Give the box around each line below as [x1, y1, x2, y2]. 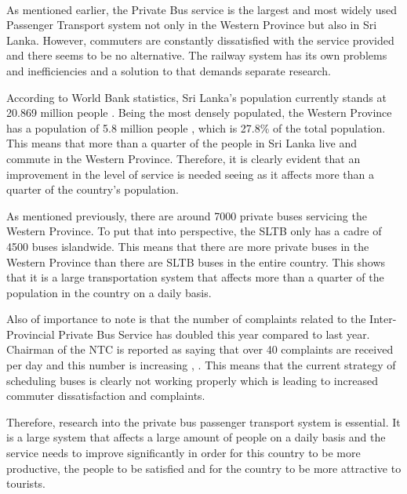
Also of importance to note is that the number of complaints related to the [6, 311, 366, 327]
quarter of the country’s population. [6, 181, 179, 198]
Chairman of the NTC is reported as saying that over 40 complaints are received [6, 341, 394, 358]
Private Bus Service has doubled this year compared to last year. [58, 325, 370, 342]
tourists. [6, 475, 45, 492]
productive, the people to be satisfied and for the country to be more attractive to [6, 459, 402, 476]
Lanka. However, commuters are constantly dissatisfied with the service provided [6, 31, 394, 48]
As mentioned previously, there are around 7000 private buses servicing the [6, 207, 367, 223]
